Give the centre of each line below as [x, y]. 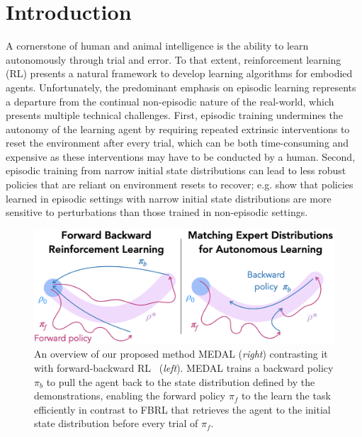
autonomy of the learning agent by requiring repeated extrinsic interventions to [178, 129]
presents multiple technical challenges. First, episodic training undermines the [175, 115]
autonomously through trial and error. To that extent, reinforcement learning [174, 59]
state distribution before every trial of [116, 423]
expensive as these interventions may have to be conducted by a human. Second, [181, 156]
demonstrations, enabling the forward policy [130, 396]
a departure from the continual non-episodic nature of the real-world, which [170, 101]
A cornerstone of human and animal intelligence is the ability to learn [157, 46]
